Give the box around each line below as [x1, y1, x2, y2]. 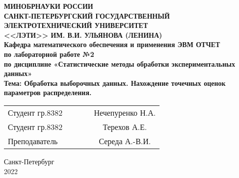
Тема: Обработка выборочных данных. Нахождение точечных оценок [4, 77, 226, 88]
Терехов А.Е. [103, 121, 147, 132]
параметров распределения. [4, 87, 92, 98]
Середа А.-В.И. [99, 135, 151, 147]
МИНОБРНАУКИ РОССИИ [4, 1, 93, 11]
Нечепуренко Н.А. [94, 106, 156, 118]
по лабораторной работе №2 [4, 49, 94, 59]
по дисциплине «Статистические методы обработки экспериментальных [4, 58, 235, 69]
